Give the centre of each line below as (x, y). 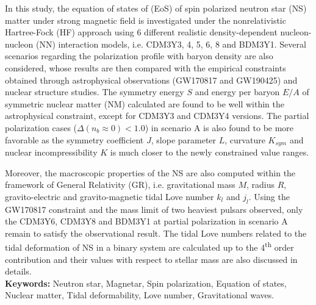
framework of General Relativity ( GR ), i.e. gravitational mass (120, 185)
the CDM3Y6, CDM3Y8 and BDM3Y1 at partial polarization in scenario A (146, 221)
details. (18, 271)
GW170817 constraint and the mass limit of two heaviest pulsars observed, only (154, 209)
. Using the (269, 196)
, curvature (245, 139)
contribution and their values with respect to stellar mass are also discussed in (151, 259)
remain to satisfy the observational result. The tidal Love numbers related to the (156, 233)
